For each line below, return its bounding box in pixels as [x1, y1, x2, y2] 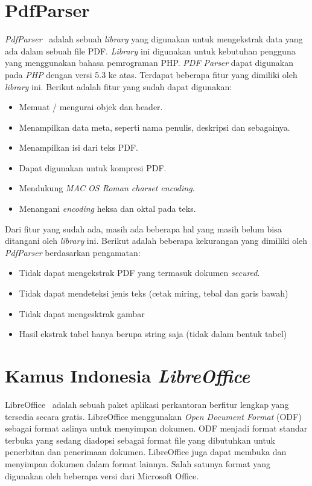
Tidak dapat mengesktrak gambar [19, 307, 145, 320]
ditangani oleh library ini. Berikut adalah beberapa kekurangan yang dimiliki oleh [5, 234, 308, 247]
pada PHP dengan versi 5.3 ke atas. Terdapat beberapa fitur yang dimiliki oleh [5, 68, 298, 80]
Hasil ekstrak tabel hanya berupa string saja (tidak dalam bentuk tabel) [19, 327, 287, 340]
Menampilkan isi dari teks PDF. [19, 141, 138, 154]
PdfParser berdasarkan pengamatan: [5, 246, 141, 258]
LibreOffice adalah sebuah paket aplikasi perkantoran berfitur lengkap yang [5, 398, 289, 410]
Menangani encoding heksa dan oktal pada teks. [19, 202, 196, 215]
